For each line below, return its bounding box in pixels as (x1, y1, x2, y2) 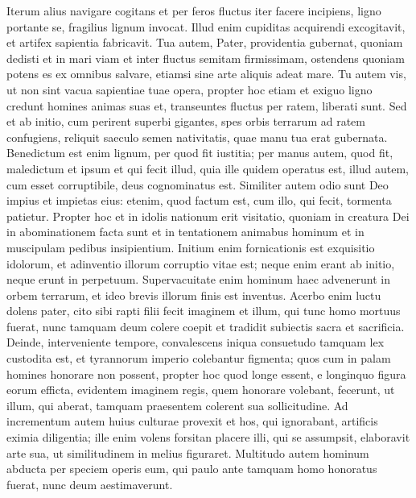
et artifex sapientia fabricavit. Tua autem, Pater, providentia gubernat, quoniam (6, 34, 403, 51)
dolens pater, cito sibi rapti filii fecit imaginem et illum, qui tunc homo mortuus (6, 302, 401, 319)
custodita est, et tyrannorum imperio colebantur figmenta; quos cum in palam (6, 350, 391, 367)
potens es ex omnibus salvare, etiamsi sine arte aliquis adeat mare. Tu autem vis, (6, 65, 406, 82)
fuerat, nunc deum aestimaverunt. (6, 475, 173, 492)
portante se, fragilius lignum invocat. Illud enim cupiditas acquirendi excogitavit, (6, 18, 406, 35)
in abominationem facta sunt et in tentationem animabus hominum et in (6, 223, 365, 240)
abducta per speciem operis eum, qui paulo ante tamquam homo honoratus (6, 460, 377, 477)
